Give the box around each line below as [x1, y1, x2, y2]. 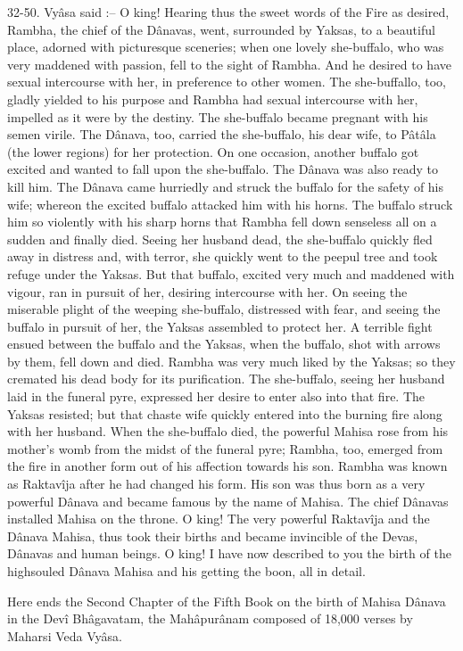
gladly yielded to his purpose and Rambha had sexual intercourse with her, [7, 89, 418, 108]
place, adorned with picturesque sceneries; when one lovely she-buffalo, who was [7, 37, 444, 56]
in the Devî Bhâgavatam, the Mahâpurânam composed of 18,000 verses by [7, 609, 413, 628]
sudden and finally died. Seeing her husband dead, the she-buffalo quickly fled [7, 229, 433, 248]
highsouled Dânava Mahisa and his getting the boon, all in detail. [7, 562, 366, 580]
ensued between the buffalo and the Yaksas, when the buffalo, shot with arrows [7, 334, 441, 353]
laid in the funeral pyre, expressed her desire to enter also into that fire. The [7, 387, 426, 406]
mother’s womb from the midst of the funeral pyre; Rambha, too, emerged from [7, 439, 443, 457]
